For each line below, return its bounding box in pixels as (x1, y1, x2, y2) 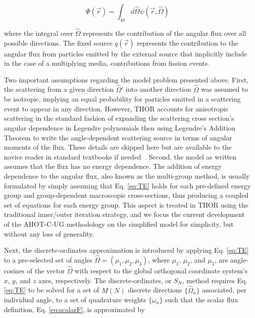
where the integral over (4, 28, 73, 38)
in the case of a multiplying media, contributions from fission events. (4, 58, 210, 68)
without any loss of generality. (4, 228, 94, 238)
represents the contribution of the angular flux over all (83, 28, 246, 38)
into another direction (126, 84, 191, 94)
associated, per (202, 285, 247, 295)
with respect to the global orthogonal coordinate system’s (75, 265, 248, 276)
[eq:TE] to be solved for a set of (4, 285, 100, 295)
